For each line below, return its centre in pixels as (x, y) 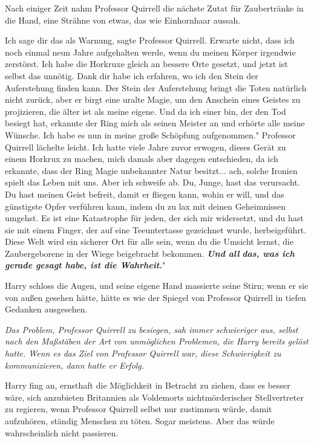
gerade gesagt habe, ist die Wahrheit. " (85, 265)
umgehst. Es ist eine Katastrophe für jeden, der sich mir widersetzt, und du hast (154, 218)
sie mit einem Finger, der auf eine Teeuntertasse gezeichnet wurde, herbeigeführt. (156, 229)
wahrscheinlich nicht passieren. (62, 432)
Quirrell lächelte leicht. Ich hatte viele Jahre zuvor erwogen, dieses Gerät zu (146, 147)
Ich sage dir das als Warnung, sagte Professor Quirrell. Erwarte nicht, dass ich (150, 40)
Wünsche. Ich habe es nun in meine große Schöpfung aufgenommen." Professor (150, 134)
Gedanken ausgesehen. (46, 309)
